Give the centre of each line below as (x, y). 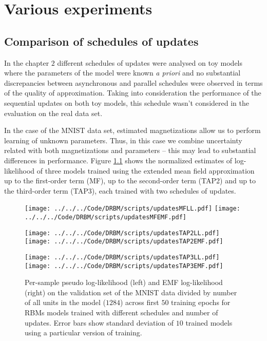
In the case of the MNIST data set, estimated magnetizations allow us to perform (132, 130)
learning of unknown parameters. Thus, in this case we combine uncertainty (123, 140)
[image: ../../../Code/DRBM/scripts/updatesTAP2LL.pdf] (122, 233)
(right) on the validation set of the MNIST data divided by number (131, 292)
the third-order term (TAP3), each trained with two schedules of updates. (120, 190)
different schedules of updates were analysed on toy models (150, 62)
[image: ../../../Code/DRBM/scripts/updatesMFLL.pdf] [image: (132, 209)
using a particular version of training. (83, 333)
